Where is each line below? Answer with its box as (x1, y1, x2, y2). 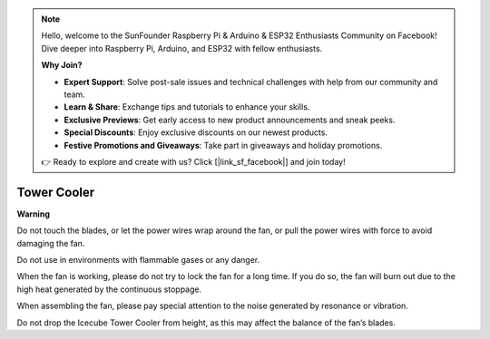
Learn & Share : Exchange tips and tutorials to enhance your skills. (64, 102, 310, 112)
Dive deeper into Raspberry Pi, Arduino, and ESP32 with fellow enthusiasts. (41, 43, 323, 53)
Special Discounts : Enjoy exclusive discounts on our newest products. (64, 127, 328, 138)
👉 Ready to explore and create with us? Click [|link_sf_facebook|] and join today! (41, 156, 346, 167)
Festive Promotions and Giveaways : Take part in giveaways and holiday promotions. (64, 140, 383, 150)
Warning (16, 208, 50, 219)
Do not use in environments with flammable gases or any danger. (16, 254, 260, 265)
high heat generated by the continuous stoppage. (16, 284, 202, 295)
